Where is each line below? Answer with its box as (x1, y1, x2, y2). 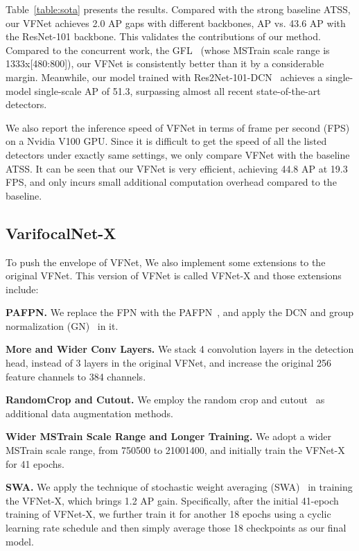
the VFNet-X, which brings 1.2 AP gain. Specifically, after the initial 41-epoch (6, 493, 339, 507)
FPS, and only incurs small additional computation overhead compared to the (6, 175, 337, 189)
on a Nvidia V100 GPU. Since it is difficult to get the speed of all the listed (6, 134, 327, 148)
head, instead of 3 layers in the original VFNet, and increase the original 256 (6, 356, 331, 370)
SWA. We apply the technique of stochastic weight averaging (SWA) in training (6, 480, 353, 494)
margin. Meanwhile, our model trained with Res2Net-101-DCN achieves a (6, 69, 323, 84)
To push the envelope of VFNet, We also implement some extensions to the (6, 254, 326, 269)
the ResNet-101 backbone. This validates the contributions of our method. (6, 29, 321, 44)
